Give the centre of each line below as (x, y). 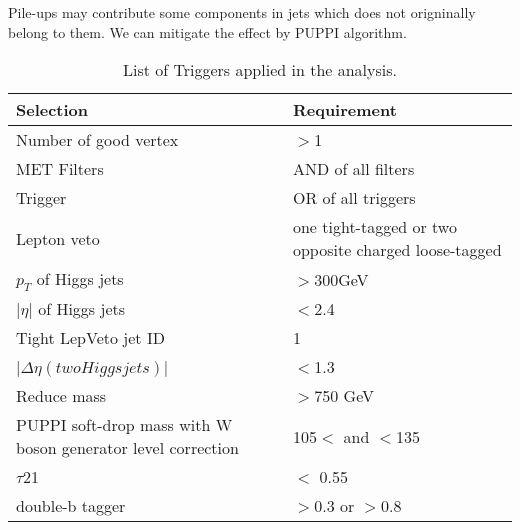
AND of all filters (353, 169)
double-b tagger (71, 506)
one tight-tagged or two (374, 227)
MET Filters (60, 169)
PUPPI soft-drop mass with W (124, 425)
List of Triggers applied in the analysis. (260, 70)
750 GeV (344, 396)
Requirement (344, 110)
